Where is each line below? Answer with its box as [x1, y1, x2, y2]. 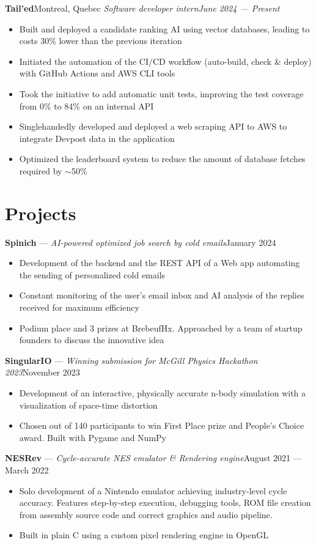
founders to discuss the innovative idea [19, 333, 164, 346]
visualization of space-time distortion [19, 398, 158, 411]
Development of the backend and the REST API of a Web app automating [19, 256, 300, 269]
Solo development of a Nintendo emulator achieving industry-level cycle [19, 484, 287, 497]
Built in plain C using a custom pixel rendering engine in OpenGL [19, 528, 268, 541]
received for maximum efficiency [19, 301, 139, 314]
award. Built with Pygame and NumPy [19, 431, 166, 443]
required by [19, 164, 62, 177]
